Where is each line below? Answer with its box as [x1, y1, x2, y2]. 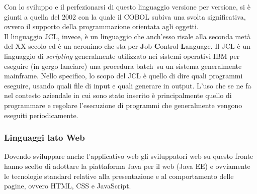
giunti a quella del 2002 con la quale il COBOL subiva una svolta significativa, [4, 11, 246, 22]
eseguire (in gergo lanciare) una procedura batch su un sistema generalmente [4, 60, 242, 71]
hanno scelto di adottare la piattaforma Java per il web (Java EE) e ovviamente [4, 160, 250, 171]
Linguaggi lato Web [4, 131, 85, 144]
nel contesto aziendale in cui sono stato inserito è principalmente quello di [4, 90, 232, 101]
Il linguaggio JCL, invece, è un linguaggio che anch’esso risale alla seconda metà [4, 31, 250, 41]
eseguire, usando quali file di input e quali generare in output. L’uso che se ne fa [4, 80, 251, 90]
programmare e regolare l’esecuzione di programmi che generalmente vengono [4, 100, 242, 110]
